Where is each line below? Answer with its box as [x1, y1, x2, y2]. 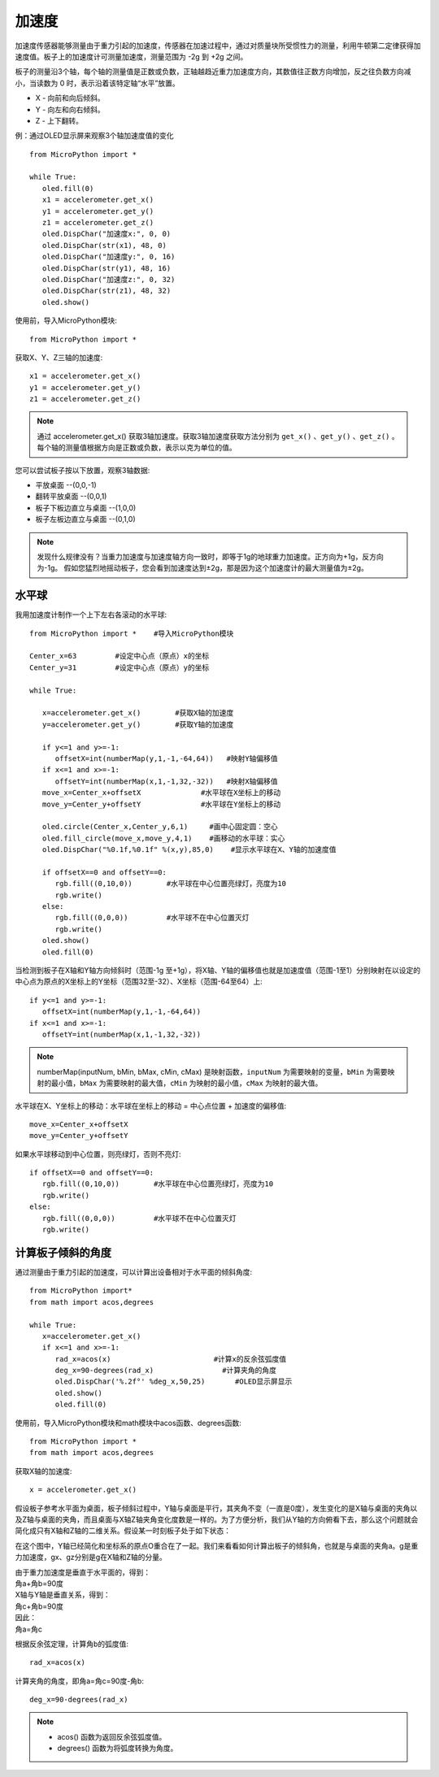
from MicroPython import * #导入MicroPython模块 [29, 628, 234, 638]
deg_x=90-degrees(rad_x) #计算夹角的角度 [54, 1366, 276, 1375]
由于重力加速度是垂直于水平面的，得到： [15, 1567, 150, 1577]
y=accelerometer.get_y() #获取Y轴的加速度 [41, 719, 234, 729]
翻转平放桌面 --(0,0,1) [35, 492, 107, 502]
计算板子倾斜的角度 [15, 1245, 111, 1259]
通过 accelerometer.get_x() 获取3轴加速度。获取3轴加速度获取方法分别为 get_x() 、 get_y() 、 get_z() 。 [37, 431, 399, 441]
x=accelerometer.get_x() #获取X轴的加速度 [41, 708, 234, 718]
